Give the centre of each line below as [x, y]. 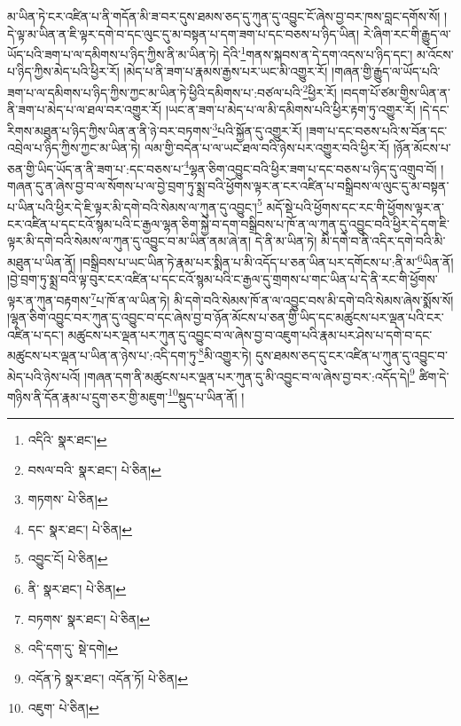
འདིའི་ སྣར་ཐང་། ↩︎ [67, 440]
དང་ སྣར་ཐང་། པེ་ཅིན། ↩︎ [80, 529]
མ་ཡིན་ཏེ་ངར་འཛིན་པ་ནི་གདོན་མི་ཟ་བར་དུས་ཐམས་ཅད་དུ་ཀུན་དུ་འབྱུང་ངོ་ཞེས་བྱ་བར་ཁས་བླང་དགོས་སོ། [224, 16]
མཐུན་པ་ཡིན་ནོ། [42, 261]
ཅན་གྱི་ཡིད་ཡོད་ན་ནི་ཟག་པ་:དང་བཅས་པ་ [96, 168]
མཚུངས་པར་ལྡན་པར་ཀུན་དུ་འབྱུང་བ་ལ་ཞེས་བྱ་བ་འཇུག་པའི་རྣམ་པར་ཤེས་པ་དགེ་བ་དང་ [250, 334]
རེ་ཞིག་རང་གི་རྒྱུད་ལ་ [407, 33]
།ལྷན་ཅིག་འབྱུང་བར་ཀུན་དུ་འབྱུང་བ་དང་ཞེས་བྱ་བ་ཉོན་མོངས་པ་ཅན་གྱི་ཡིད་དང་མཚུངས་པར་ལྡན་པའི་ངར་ [226, 317]
